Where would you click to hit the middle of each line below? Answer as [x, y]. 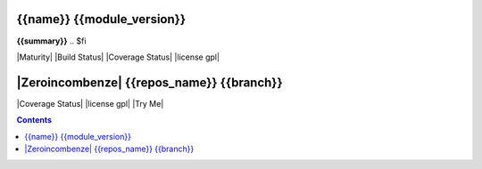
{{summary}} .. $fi [51, 41]
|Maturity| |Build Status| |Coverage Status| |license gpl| [118, 57]
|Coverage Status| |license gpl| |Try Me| [90, 103]
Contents [34, 120]
